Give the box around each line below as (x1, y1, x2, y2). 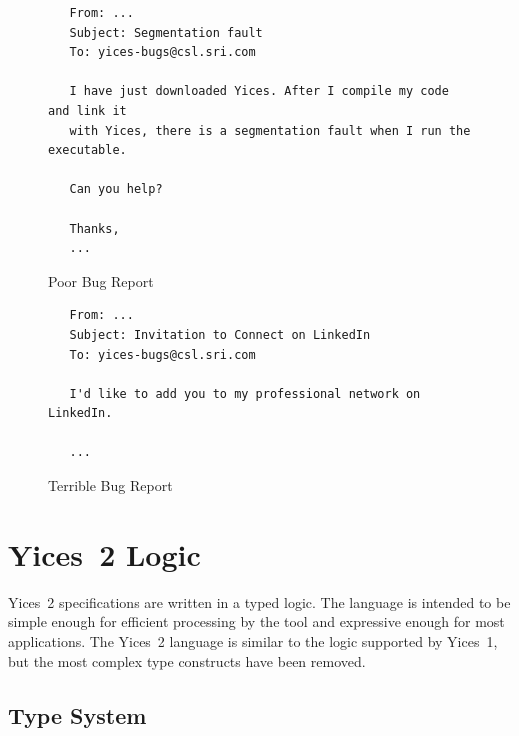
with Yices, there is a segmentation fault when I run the (69, 123, 471, 138)
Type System (8, 699, 147, 730)
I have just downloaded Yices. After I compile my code (69, 84, 449, 99)
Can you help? (69, 182, 163, 197)
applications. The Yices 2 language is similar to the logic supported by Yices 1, (8, 630, 498, 651)
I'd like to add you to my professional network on (69, 386, 421, 401)
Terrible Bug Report (48, 475, 173, 496)
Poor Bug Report (48, 270, 154, 291)
